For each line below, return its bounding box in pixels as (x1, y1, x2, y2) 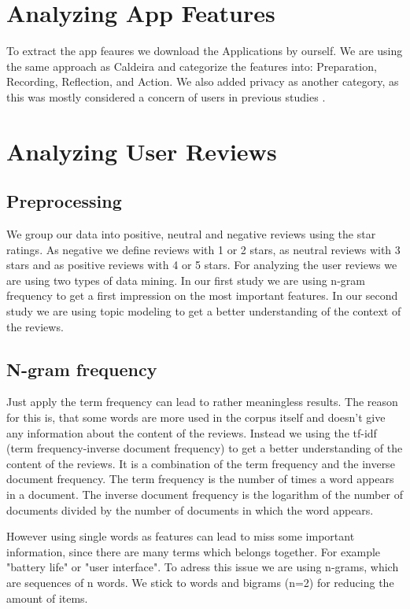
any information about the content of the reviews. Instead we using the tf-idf (6, 424, 377, 441)
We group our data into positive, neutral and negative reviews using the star (6, 226, 376, 242)
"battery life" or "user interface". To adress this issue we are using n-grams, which (6, 559, 399, 575)
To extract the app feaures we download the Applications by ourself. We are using (6, 42, 403, 59)
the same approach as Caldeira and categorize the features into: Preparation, (6, 57, 377, 74)
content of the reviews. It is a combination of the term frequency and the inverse (6, 455, 395, 471)
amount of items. (6, 589, 88, 606)
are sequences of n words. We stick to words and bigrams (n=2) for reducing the (6, 574, 394, 590)
